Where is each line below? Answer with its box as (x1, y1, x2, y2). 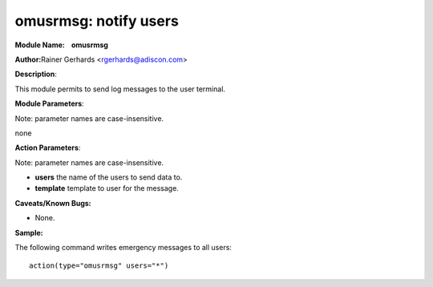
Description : (14, 69, 58, 79)
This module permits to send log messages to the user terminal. (14, 84, 226, 94)
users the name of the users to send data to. (34, 172, 183, 182)
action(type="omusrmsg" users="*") (29, 261, 169, 270)
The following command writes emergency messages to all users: (14, 243, 233, 253)
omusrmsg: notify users (14, 12, 180, 30)
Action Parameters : (14, 143, 81, 152)
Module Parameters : (14, 99, 84, 108)
